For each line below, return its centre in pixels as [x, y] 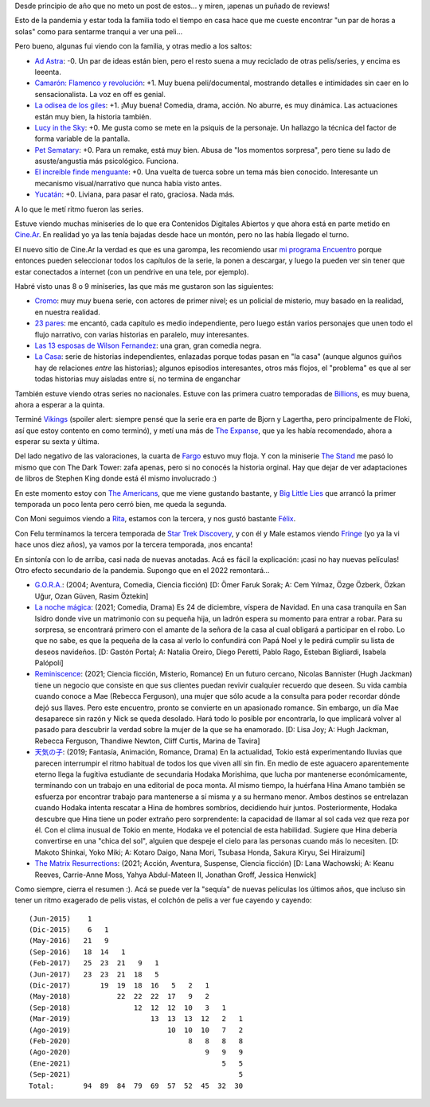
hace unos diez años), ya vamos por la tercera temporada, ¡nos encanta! [134, 544]
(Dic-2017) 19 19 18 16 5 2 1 [119, 986]
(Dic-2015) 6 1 [69, 930]
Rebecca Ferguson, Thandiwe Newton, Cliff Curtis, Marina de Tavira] [147, 741]
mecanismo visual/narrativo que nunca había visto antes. [128, 183]
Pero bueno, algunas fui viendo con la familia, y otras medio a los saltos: [133, 46]
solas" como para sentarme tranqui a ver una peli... [99, 31]
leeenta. [48, 72]
